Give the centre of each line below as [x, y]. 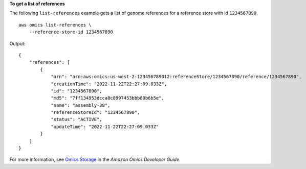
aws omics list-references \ [55, 25]
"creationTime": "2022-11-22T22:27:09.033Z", [109, 84]
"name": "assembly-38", [81, 105]
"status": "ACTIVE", [76, 119]
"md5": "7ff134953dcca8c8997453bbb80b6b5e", [108, 98]
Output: [17, 43]
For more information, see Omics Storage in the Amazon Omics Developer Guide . [95, 160]
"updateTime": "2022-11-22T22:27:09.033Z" [105, 127]
